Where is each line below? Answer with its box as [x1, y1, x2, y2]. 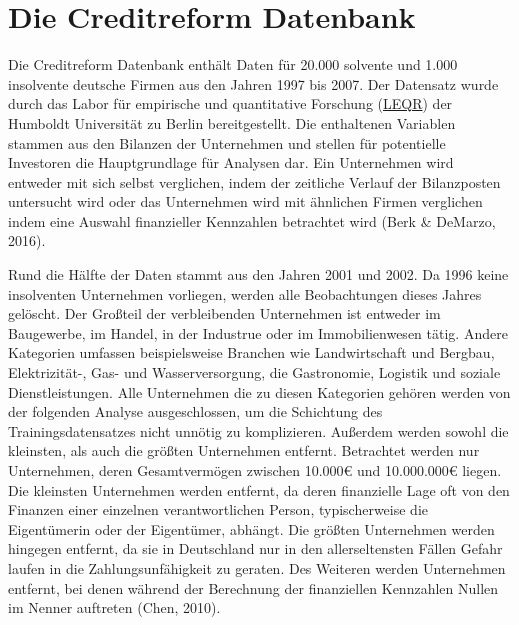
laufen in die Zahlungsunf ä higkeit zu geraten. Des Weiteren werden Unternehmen [8, 557, 506, 578]
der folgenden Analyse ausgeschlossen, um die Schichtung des [8, 401, 383, 422]
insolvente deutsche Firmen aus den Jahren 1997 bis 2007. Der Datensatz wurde [8, 73, 499, 94]
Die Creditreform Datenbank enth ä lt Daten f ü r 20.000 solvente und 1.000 [8, 54, 458, 75]
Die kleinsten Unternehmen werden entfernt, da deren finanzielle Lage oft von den [8, 479, 510, 500]
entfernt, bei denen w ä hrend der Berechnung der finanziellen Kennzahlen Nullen [8, 577, 499, 598]
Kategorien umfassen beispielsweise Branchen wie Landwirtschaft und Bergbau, [8, 342, 495, 363]
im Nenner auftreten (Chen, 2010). [8, 597, 221, 618]
